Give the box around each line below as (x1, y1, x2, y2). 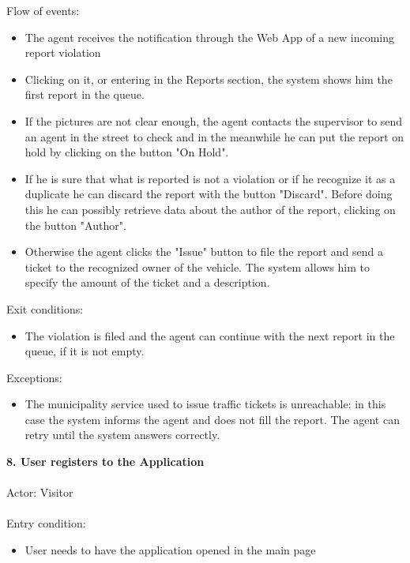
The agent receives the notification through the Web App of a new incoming (24, 28, 395, 45)
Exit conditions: (6, 300, 84, 317)
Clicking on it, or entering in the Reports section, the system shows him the (24, 70, 393, 87)
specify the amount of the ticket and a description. (24, 274, 270, 291)
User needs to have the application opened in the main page (24, 542, 316, 558)
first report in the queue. (24, 86, 145, 103)
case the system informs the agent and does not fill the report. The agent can (24, 411, 400, 427)
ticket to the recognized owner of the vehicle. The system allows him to (24, 258, 370, 275)
